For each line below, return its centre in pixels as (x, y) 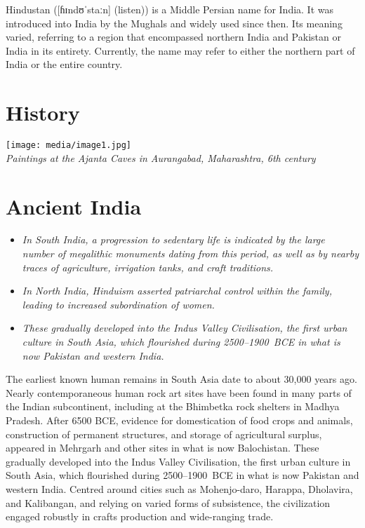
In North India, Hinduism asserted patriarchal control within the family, (177, 291)
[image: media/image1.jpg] (68, 145)
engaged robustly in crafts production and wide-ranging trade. (140, 516)
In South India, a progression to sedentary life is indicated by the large (173, 239)
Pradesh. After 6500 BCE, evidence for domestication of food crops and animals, (179, 420)
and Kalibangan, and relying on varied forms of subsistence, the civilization (168, 502)
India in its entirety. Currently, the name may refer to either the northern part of (180, 50)
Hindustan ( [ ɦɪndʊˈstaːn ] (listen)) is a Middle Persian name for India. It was (170, 9)
